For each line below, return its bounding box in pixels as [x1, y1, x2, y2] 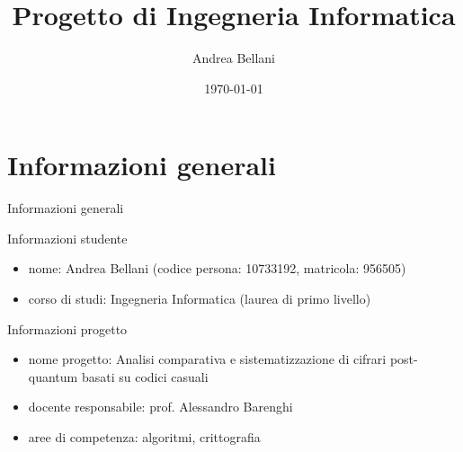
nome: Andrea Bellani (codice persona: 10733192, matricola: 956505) [28, 259, 406, 278]
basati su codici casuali [81, 367, 209, 386]
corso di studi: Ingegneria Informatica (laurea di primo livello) [28, 289, 371, 308]
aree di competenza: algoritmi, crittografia [28, 428, 261, 446]
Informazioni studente [7, 228, 128, 247]
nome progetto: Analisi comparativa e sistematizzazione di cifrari [28, 350, 387, 368]
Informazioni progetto [7, 319, 128, 338]
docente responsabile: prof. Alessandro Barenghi [28, 397, 293, 416]
